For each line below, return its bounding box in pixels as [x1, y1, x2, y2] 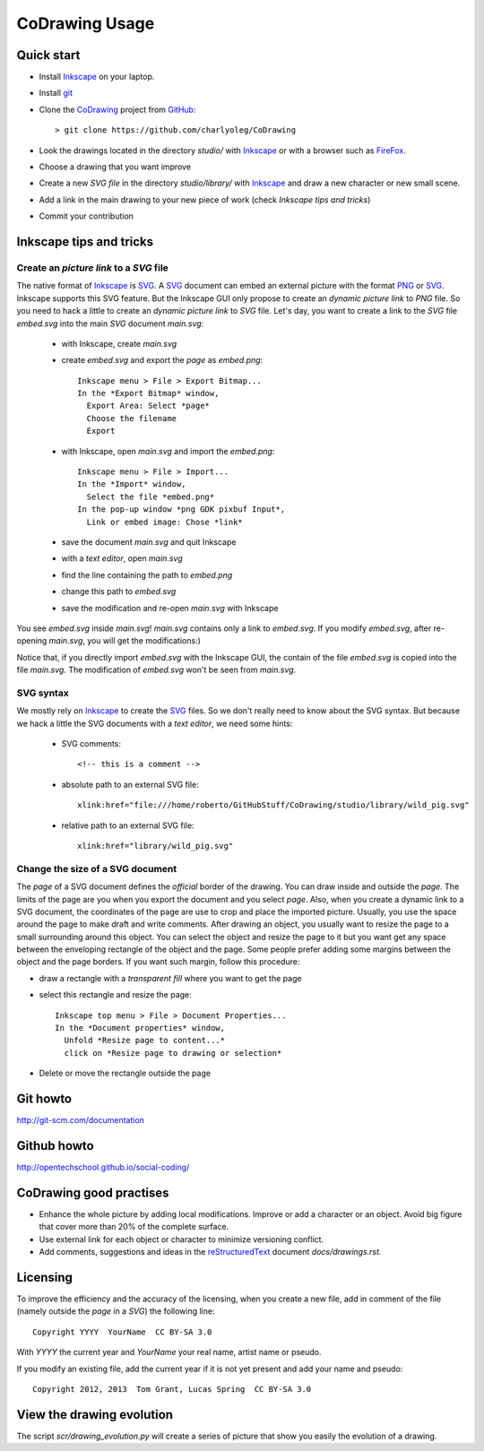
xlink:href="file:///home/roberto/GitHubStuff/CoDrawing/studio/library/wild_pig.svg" [77, 800, 470, 810]
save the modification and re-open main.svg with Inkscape [61, 602, 279, 613]
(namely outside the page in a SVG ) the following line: [16, 1306, 215, 1317]
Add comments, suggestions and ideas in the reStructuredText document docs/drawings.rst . [39, 1247, 382, 1257]
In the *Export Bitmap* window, [77, 388, 220, 399]
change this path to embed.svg [61, 586, 177, 597]
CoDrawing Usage [16, 13, 155, 33]
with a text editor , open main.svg [61, 553, 183, 564]
